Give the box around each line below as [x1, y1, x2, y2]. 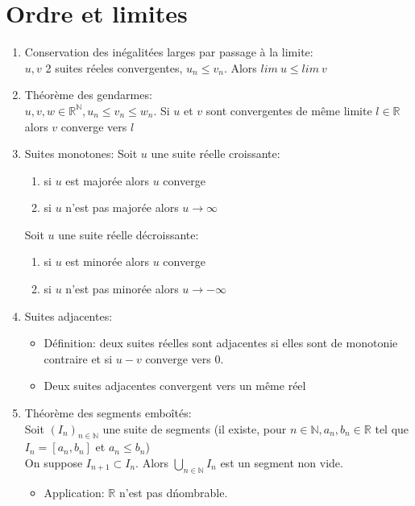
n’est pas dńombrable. [118, 483, 228, 500]
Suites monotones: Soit [24, 145, 138, 162]
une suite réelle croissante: [151, 145, 280, 162]
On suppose [24, 454, 83, 471]
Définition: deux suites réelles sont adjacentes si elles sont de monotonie [44, 334, 398, 351]
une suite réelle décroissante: [58, 226, 199, 243]
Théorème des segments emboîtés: [24, 404, 192, 421]
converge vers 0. [145, 350, 224, 367]
